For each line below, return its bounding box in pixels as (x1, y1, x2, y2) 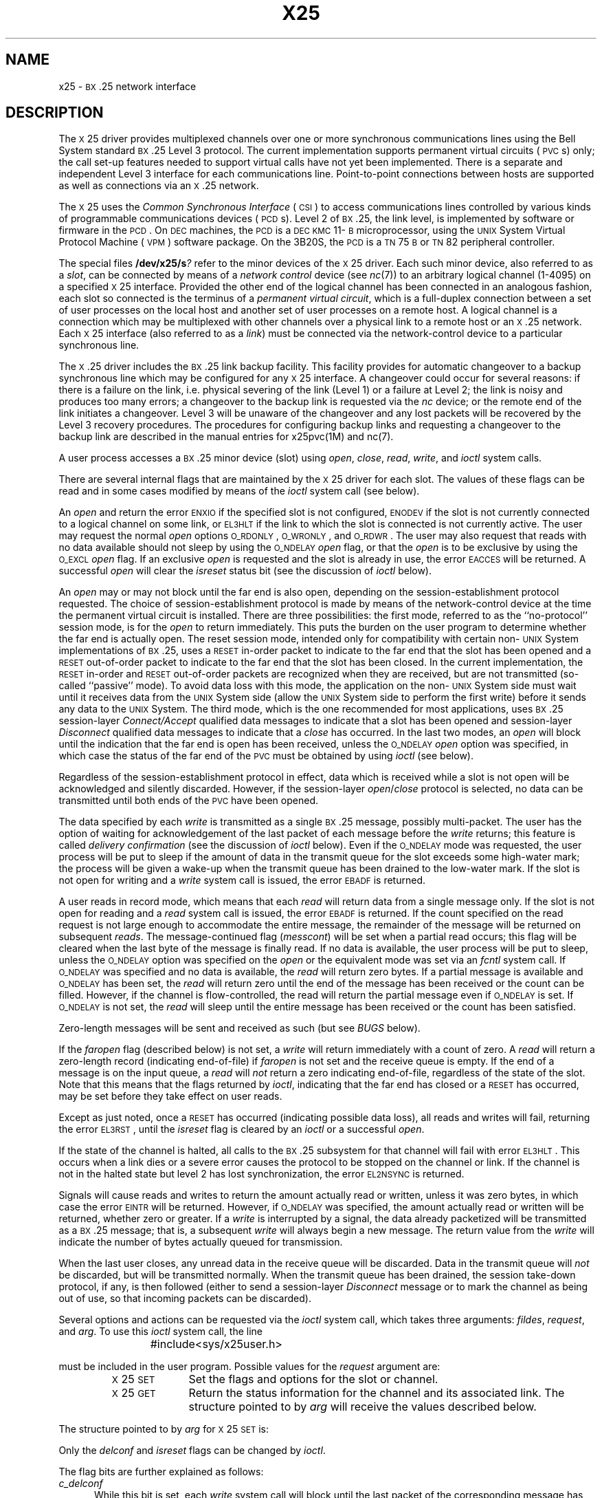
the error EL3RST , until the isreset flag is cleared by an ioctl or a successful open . (58, 1123, 425, 1136)
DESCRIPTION (5, 104, 104, 122)
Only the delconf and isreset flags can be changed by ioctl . (58, 1444, 326, 1457)
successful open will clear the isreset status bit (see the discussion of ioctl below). (58, 565, 432, 577)
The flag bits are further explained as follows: (58, 1466, 264, 1478)
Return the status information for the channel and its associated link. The (188, 1386, 565, 1400)
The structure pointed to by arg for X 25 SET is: (58, 1423, 269, 1435)
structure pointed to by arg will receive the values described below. (188, 1400, 537, 1414)
